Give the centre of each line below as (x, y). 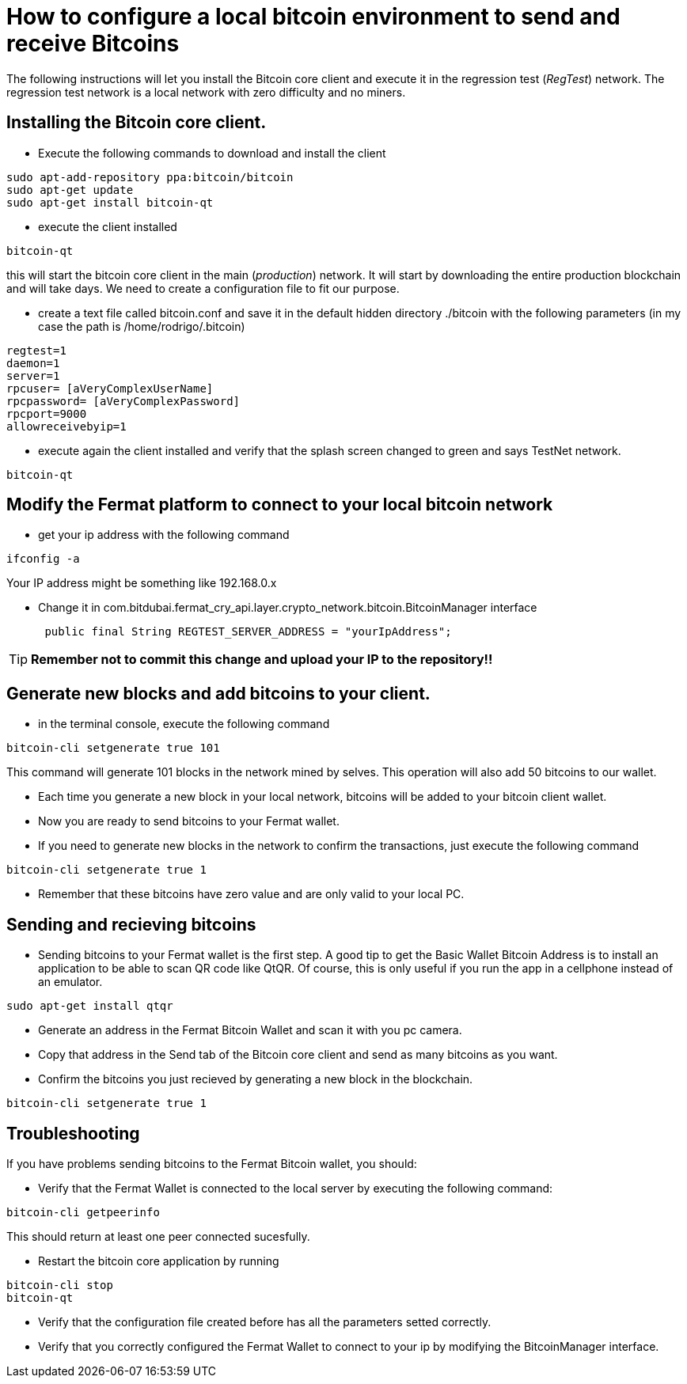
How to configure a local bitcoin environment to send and (313, 17)
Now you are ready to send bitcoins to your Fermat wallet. (189, 821)
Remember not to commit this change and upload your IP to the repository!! (262, 660)
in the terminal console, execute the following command (184, 724)
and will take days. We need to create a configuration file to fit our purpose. (203, 288)
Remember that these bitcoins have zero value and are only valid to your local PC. (251, 894)
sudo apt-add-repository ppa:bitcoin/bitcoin (150, 177)
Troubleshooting (73, 1133)
